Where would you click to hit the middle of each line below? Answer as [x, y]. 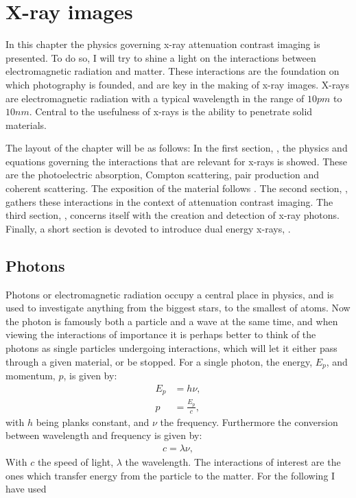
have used [26, 489]
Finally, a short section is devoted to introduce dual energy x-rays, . [148, 228]
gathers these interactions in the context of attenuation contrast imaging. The [169, 201]
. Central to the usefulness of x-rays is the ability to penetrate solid [171, 111]
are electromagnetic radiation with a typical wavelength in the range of [155, 98]
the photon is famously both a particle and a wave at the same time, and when [172, 321]
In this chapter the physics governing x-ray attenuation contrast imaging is [163, 44]
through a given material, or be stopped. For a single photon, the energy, [159, 361]
